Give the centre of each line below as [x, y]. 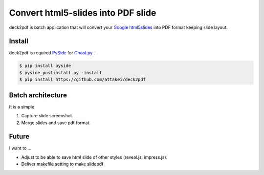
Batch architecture [38, 95]
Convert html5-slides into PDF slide [83, 13]
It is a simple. [22, 107]
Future [19, 137]
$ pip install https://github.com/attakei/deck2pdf [83, 80]
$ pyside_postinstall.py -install [61, 73]
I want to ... [20, 148]
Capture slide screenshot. [47, 116]
